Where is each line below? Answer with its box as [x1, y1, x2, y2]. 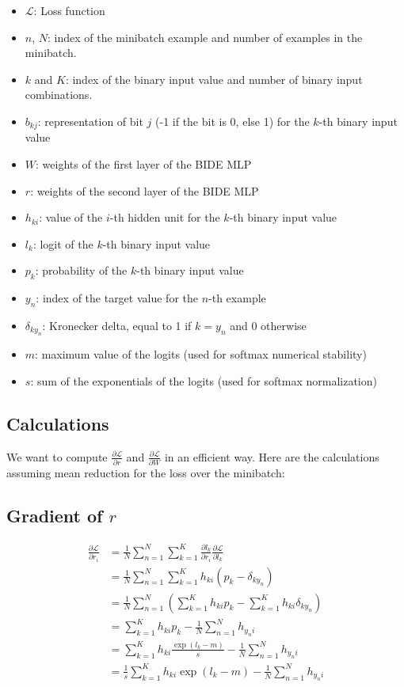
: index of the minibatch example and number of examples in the [48, 28, 363, 45]
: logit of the [32, 235, 93, 252]
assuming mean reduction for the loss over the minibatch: [6, 465, 285, 481]
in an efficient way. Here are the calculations [164, 448, 379, 465]
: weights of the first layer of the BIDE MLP [36, 156, 252, 173]
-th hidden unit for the [109, 209, 220, 226]
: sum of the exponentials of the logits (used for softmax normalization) [30, 372, 377, 389]
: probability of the [35, 262, 128, 279]
